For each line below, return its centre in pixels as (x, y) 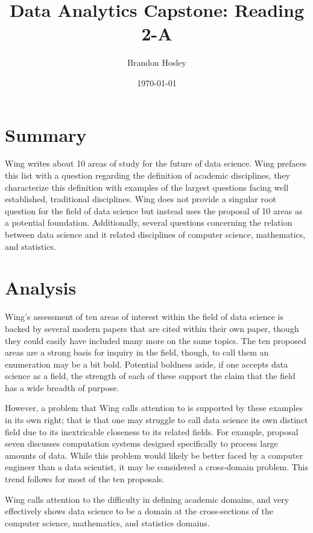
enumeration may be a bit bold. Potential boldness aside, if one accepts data (147, 364)
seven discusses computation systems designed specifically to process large (141, 443)
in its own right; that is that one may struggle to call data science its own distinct (156, 420)
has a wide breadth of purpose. (62, 387)
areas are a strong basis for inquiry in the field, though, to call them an (137, 352)
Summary (46, 134)
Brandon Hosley (157, 62)
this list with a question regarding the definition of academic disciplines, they (147, 175)
